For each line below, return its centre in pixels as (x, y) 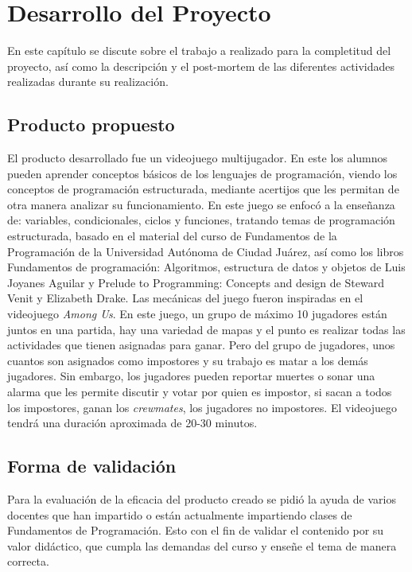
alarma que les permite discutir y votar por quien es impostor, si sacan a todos (200, 392)
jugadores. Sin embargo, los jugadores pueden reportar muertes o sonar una (191, 376)
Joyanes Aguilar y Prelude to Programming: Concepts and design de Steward (196, 282)
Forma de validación (92, 466)
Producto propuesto (91, 125)
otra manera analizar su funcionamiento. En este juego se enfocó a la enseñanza (201, 204)
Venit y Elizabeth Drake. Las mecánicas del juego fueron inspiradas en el (185, 298)
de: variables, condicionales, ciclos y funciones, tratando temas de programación (201, 220)
